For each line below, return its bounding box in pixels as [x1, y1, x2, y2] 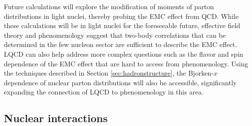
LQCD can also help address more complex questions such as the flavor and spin [4, 48, 243, 59]
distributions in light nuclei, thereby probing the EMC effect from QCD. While [4, 11, 239, 21]
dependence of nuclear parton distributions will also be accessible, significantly [4, 77, 237, 87]
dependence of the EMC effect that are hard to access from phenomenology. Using [4, 58, 248, 68]
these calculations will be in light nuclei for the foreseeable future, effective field [4, 20, 240, 31]
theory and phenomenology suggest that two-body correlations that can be [4, 30, 226, 40]
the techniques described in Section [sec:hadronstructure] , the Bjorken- [4, 68, 214, 78]
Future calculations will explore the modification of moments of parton [4, 1, 214, 11]
